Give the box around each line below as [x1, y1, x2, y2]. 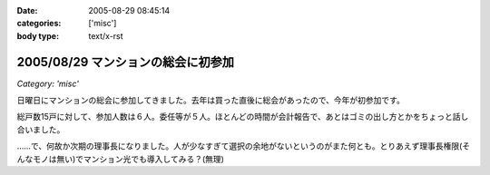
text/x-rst [88, 30, 123, 41]
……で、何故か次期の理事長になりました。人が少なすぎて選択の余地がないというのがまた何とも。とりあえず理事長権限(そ [16, 141, 471, 151]
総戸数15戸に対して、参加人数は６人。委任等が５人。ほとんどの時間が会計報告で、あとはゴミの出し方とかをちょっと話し [16, 112, 469, 122]
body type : [16, 30, 59, 41]
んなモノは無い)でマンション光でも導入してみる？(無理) [16, 153, 224, 164]
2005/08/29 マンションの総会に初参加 [16, 54, 235, 70]
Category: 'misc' [16, 78, 79, 89]
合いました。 [16, 123, 65, 135]
